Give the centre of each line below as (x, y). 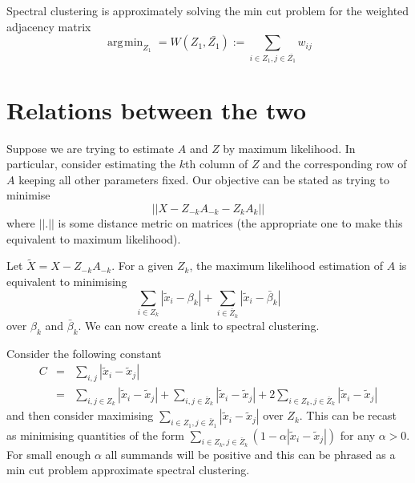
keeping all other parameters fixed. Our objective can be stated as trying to (204, 179)
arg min (125, 43)
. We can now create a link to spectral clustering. (199, 325)
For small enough (49, 454)
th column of (217, 164)
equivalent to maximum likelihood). (94, 238)
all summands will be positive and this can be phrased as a (250, 454)
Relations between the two (157, 109)
